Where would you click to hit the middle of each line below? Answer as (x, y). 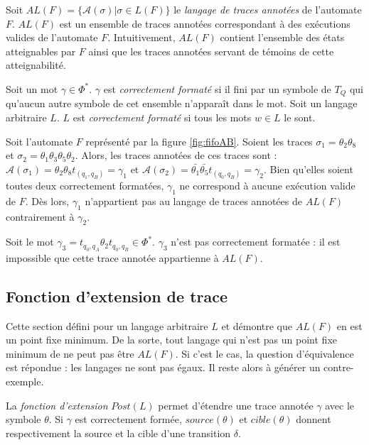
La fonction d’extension (57, 405)
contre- (339, 367)
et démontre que (257, 325)
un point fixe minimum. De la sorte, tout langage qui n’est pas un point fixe (171, 340)
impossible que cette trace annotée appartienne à (112, 257)
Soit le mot (30, 242)
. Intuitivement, (141, 37)
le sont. (300, 117)
